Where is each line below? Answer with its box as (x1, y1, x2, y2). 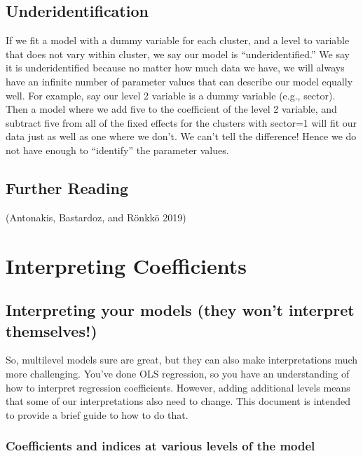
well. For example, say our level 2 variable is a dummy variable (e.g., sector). (6, 88, 336, 102)
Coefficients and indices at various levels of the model (6, 437, 315, 455)
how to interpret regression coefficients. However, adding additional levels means (6, 380, 350, 394)
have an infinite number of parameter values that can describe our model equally (6, 74, 353, 88)
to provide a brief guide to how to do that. (6, 407, 189, 422)
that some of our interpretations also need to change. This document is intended (6, 394, 351, 408)
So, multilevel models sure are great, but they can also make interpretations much (6, 352, 358, 367)
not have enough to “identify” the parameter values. (6, 142, 229, 157)
